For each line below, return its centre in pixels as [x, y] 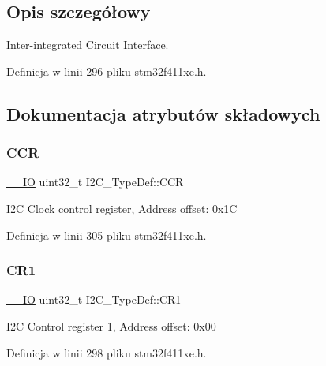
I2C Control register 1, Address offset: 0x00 [111, 325]
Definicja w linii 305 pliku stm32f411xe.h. [107, 235]
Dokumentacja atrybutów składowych [163, 113]
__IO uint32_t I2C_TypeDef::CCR [95, 182]
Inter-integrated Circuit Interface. [88, 45]
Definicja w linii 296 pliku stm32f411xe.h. [107, 71]
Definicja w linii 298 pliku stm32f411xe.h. [107, 352]
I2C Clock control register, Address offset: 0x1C [122, 208]
